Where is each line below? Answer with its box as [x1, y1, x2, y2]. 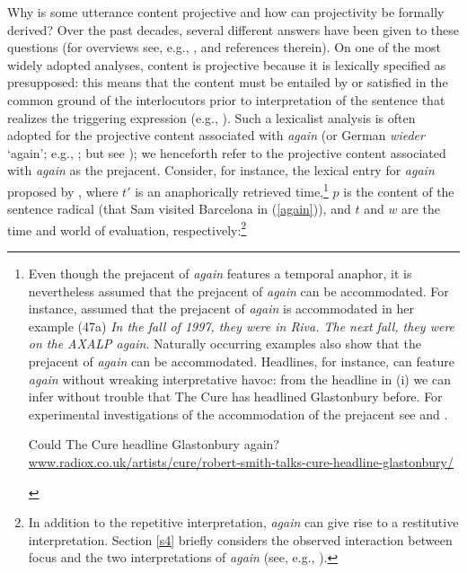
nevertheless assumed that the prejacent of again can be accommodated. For [28, 281, 449, 300]
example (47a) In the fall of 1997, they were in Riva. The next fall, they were [28, 316, 455, 335]
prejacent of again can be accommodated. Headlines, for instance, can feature [28, 352, 454, 370]
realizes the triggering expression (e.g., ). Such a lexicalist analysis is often [7, 108, 416, 127]
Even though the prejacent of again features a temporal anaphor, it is [28, 264, 412, 283]
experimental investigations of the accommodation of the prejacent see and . [28, 404, 448, 423]
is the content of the [343, 181, 454, 200]
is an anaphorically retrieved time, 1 [135, 179, 329, 200]
